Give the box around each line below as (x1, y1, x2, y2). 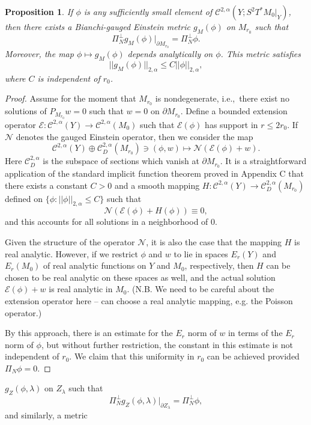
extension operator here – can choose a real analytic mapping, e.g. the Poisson (5, 294, 293, 307)
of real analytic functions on (43, 259, 146, 272)
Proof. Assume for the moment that (5, 92, 136, 105)
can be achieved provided (207, 350, 300, 362)
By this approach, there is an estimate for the (5, 326, 173, 339)
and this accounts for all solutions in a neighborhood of (5, 215, 208, 228)
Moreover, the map (5, 47, 74, 60)
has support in (205, 118, 258, 130)
